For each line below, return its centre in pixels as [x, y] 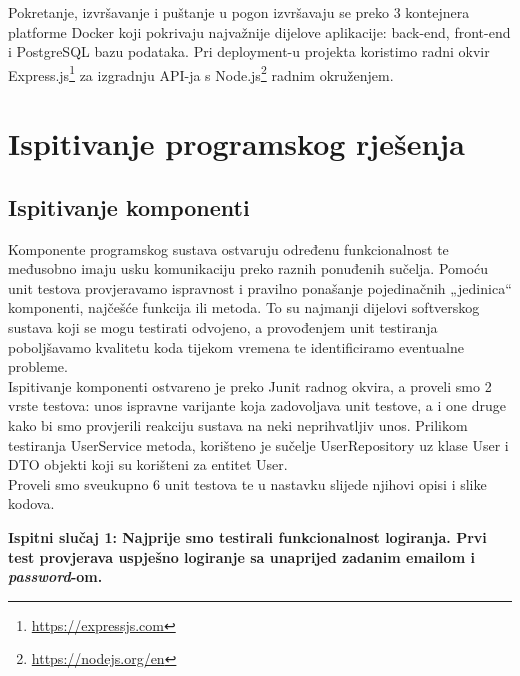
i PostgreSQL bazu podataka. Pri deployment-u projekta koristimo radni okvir [249, 51]
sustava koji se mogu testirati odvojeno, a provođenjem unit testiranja [223, 326]
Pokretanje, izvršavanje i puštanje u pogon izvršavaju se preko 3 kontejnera [239, 12]
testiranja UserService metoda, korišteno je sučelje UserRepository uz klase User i [258, 444]
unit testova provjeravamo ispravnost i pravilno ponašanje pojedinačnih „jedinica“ [260, 287]
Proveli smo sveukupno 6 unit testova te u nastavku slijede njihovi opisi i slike [247, 483]
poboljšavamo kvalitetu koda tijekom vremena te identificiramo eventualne [236, 346]
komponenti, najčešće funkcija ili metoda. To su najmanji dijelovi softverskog [244, 307]
